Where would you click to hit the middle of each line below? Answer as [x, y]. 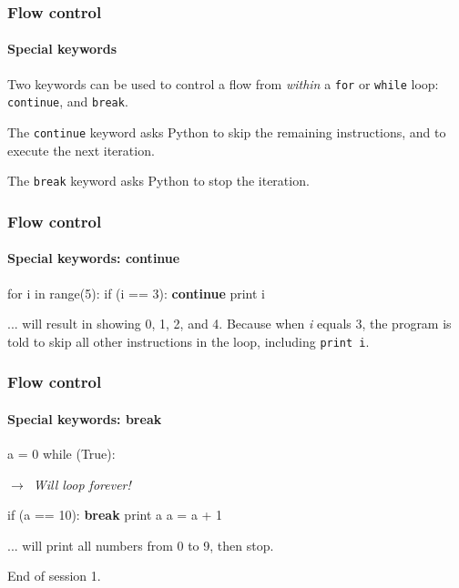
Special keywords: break [85, 418]
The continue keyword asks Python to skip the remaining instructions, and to [227, 132]
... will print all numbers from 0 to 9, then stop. [141, 545]
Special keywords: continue [94, 258]
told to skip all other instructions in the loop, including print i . [189, 341]
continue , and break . [68, 101]
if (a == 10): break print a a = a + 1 [115, 515]
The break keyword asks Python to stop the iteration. [158, 181]
